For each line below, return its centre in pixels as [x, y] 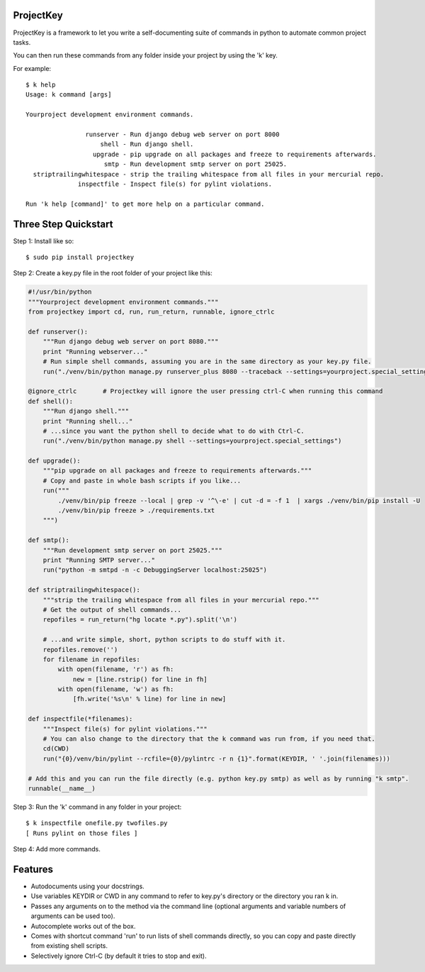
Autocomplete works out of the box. [83, 926]
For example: [32, 68]
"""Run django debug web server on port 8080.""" [131, 342]
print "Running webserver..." [95, 352]
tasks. [22, 42]
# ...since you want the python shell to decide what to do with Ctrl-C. [174, 431]
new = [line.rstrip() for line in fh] [140, 679]
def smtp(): [49, 540]
